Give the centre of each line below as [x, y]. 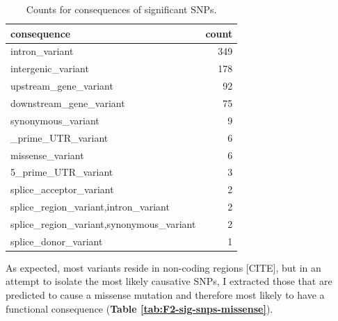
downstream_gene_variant [68, 102]
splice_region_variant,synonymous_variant [103, 223]
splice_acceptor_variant [62, 189]
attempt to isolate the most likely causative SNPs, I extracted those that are [169, 281]
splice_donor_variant [57, 241]
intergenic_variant [50, 68]
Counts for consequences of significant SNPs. [121, 9]
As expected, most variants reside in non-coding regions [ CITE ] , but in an [163, 267]
